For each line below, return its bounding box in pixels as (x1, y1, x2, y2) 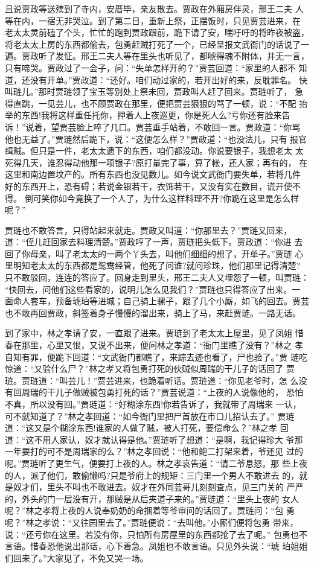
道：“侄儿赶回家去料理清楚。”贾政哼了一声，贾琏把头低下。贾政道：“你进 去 (5, 235, 303, 248)
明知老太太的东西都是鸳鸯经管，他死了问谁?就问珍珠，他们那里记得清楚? (13, 259, 301, 272)
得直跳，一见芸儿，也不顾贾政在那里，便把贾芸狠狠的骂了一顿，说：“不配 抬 (5, 97, 308, 109)
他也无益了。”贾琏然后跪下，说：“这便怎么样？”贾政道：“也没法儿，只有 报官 (5, 132, 307, 145)
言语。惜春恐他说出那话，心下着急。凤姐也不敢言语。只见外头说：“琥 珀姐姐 (5, 540, 308, 552)
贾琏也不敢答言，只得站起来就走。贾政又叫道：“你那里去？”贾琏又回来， (5, 223, 292, 236)
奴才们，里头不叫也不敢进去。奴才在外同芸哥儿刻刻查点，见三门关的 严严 (13, 480, 304, 493)
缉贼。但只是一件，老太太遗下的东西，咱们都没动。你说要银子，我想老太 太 (5, 144, 304, 157)
